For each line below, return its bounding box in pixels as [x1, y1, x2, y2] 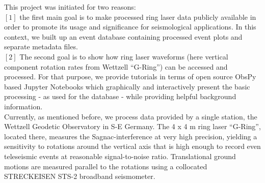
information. [4, 101, 43, 111]
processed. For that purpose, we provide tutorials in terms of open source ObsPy [4, 71, 256, 82]
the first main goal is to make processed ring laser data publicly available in [19, 11, 256, 22]
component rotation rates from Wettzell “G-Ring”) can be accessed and [4, 61, 228, 72]
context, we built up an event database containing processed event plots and [4, 31, 243, 42]
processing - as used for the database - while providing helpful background [4, 91, 236, 102]
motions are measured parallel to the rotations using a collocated [4, 161, 207, 171]
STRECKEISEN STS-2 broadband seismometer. [4, 171, 155, 181]
